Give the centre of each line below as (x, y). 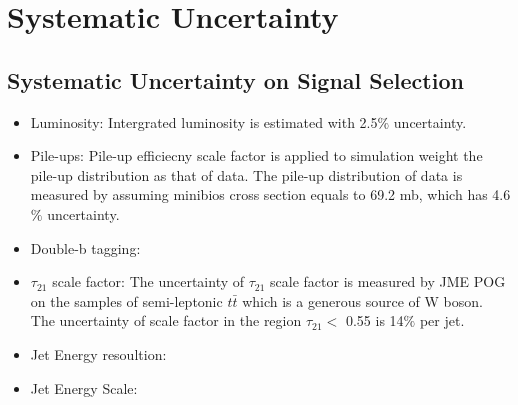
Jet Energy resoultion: (98, 353)
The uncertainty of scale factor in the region (166, 320)
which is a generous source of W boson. (362, 300)
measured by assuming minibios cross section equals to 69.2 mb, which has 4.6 (270, 194)
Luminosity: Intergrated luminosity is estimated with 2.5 (204, 121)
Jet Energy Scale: (84, 387)
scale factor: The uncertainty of (148, 281)
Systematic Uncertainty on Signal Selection (235, 79)
